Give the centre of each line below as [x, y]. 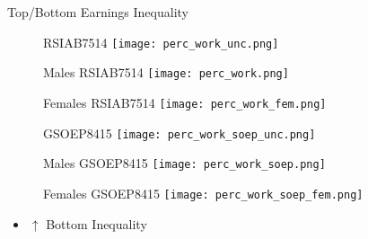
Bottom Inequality [96, 223]
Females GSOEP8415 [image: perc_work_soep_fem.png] [203, 193]
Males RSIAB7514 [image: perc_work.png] [166, 72]
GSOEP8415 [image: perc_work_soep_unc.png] [180, 133]
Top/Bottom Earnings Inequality [98, 12]
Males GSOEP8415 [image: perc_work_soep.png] [184, 163]
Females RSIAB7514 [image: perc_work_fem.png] [185, 102]
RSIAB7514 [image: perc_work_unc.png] [161, 42]
